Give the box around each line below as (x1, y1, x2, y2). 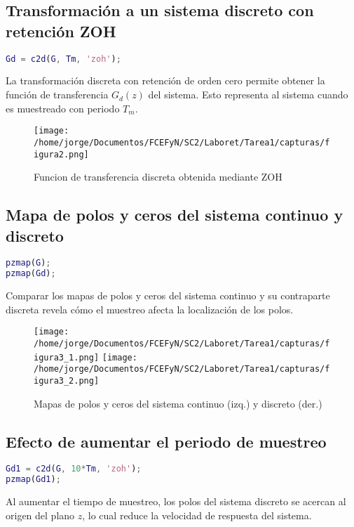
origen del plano (6, 507, 75, 522)
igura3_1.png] (34, 352, 100, 363)
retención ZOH (6, 20, 116, 41)
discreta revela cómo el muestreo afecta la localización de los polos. (6, 301, 294, 316)
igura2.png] (34, 149, 89, 160)
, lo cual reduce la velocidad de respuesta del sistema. (82, 507, 312, 522)
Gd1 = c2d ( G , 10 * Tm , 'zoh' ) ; (6, 464, 142, 474)
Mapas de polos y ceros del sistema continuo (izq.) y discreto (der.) (34, 396, 322, 410)
